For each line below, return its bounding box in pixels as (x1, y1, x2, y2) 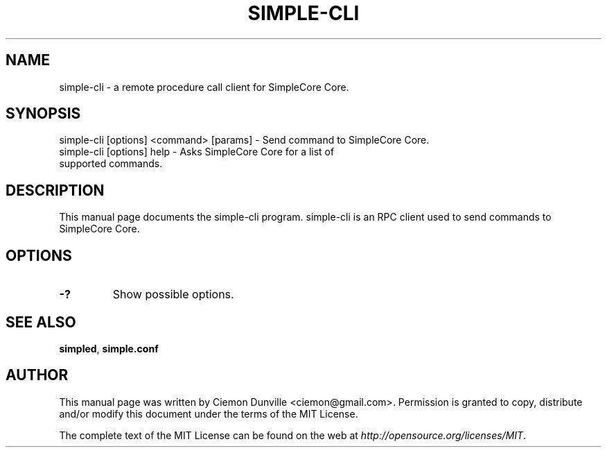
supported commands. (59, 157, 163, 170)
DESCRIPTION (6, 181, 105, 199)
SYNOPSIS (6, 105, 81, 123)
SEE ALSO (6, 313, 76, 331)
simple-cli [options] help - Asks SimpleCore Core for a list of (59, 146, 335, 158)
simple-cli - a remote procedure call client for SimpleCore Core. (59, 80, 349, 93)
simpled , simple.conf (59, 342, 159, 354)
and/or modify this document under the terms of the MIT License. (59, 407, 358, 420)
